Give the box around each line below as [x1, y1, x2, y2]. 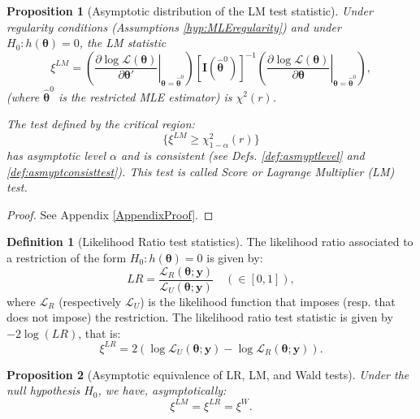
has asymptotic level [6, 146, 106, 163]
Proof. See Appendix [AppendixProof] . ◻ [6, 205, 214, 222]
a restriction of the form [6, 248, 127, 266]
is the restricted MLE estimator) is [58, 88, 232, 105]
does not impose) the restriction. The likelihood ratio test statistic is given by [6, 309, 393, 326]
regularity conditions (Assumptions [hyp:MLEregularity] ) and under [6, 18, 341, 35]
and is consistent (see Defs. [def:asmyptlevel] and [121, 146, 365, 163]
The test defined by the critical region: [6, 115, 195, 132]
